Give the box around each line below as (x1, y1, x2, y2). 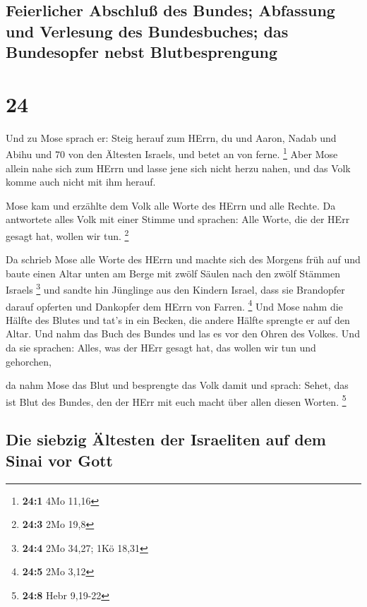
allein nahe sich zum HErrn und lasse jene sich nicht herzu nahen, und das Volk (6, 160, 351, 175)
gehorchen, (6, 354, 52, 368)
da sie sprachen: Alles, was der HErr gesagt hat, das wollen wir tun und (6, 340, 316, 355)
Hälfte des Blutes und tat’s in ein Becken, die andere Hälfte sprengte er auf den (6, 312, 350, 327)
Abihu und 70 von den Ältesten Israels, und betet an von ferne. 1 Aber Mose (6, 145, 338, 161)
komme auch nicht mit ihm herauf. (6, 174, 156, 189)
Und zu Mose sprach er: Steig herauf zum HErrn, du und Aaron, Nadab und (6, 130, 337, 145)
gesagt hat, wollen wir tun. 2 (6, 226, 129, 243)
